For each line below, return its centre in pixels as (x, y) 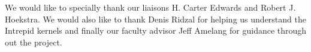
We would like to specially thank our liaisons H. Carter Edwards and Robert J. (150, 7)
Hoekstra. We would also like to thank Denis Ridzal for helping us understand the (155, 19)
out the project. (34, 42)
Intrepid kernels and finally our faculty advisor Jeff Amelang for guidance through (156, 30)
